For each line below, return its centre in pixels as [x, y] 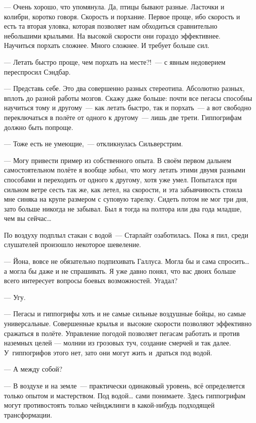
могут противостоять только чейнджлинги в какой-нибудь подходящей [109, 405]
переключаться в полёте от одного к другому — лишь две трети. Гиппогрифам [123, 117]
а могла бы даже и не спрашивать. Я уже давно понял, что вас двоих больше [120, 271]
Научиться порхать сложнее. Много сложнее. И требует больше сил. [107, 45]
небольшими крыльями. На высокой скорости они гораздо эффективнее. [112, 35]
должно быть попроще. [39, 127]
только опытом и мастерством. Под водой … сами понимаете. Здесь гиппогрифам [125, 395]
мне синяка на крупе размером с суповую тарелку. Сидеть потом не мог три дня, [126, 199]
